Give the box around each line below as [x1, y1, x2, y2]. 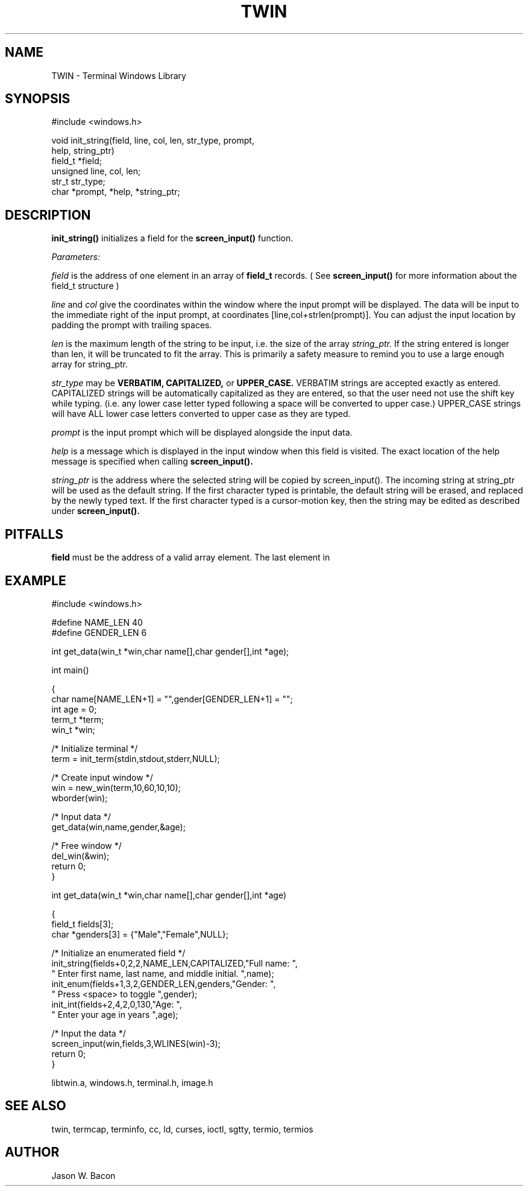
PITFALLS [5, 526, 64, 542]
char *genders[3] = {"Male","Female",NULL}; [51, 929, 229, 939]
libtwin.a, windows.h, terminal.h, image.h [51, 1077, 213, 1088]
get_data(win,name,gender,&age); [51, 821, 186, 832]
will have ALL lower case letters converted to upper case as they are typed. [51, 408, 351, 419]
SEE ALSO [5, 1098, 66, 1114]
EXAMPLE [5, 573, 66, 588]
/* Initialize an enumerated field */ [51, 947, 186, 958]
